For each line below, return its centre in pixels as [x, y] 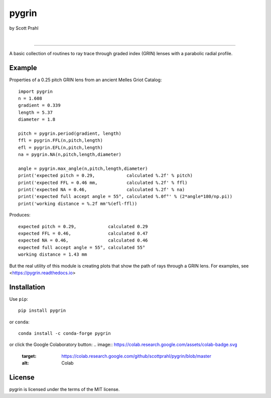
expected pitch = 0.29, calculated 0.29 [83, 226]
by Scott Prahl [24, 28]
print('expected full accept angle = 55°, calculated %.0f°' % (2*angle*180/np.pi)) [125, 196]
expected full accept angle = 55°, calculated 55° [82, 247]
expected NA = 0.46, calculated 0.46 [83, 240]
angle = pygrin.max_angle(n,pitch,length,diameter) [83, 168]
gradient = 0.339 [39, 106]
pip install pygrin [42, 311]
